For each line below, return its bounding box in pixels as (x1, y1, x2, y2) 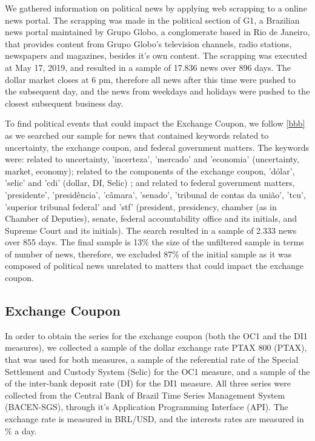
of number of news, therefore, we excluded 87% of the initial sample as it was (5, 247, 292, 260)
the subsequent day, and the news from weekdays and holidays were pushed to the (5, 85, 310, 98)
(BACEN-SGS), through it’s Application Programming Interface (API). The (5, 400, 288, 413)
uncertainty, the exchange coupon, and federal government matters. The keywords (5, 141, 310, 153)
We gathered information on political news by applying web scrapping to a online (5, 2, 307, 14)
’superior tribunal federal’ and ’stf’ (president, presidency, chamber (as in (5, 200, 277, 213)
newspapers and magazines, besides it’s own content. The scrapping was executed (5, 49, 307, 62)
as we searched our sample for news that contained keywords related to (5, 128, 269, 141)
